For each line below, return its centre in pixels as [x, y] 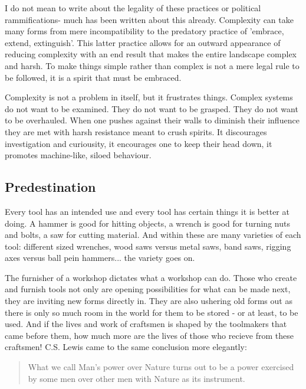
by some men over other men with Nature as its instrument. [136, 378]
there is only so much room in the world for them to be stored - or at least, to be [152, 312]
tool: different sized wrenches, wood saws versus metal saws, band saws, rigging [148, 246]
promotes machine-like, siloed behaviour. [78, 155]
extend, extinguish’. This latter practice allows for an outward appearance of [143, 42]
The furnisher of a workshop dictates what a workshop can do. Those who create [151, 277]
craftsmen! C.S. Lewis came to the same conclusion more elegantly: [126, 347]
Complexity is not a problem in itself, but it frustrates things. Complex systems [149, 97]
